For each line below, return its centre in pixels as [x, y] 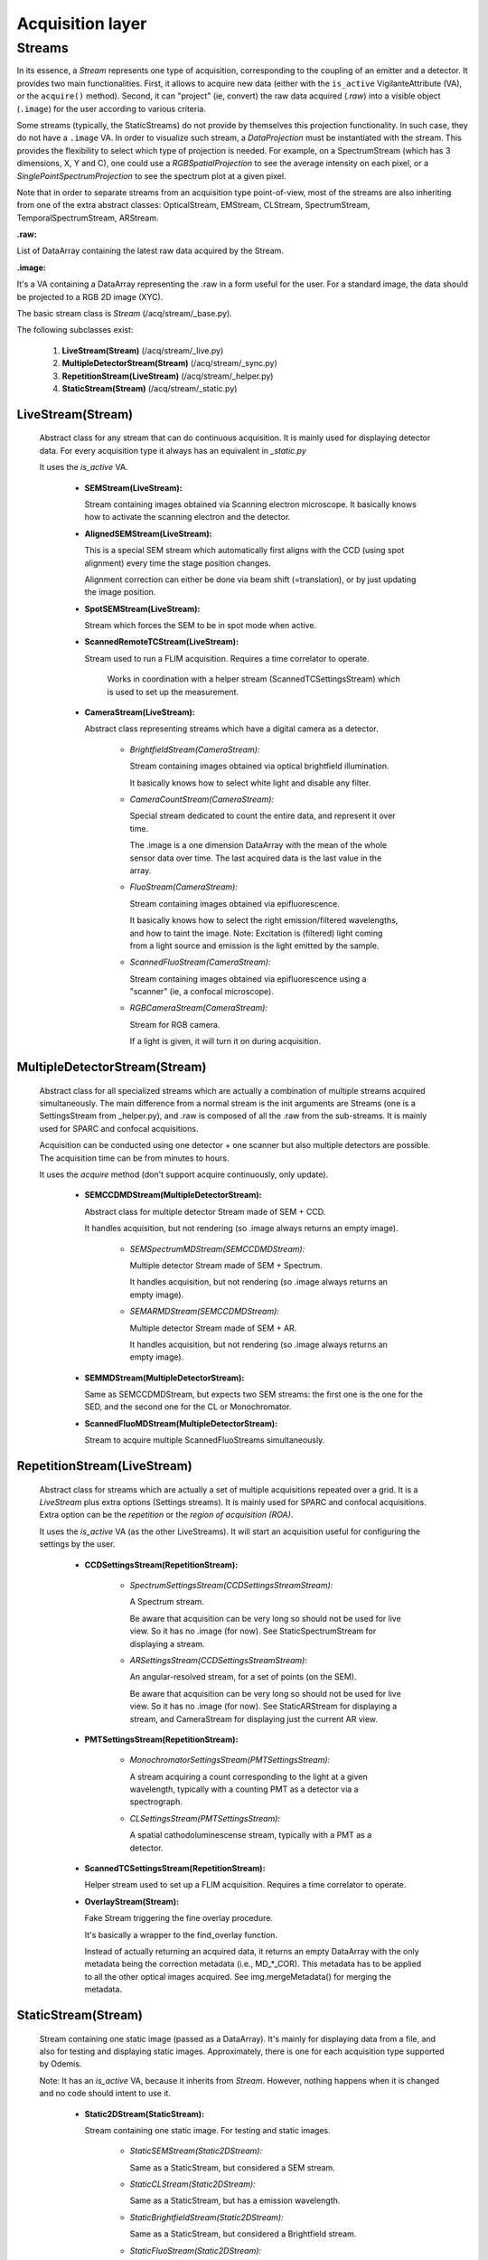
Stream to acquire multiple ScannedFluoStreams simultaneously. [205, 1440]
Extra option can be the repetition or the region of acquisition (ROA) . [166, 1515]
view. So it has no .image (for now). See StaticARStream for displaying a [263, 1706]
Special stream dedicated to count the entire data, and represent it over [263, 816]
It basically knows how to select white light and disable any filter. [250, 783]
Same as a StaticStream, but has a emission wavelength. [235, 2200]
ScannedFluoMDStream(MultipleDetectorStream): [181, 1423]
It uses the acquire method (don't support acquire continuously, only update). [184, 1174]
